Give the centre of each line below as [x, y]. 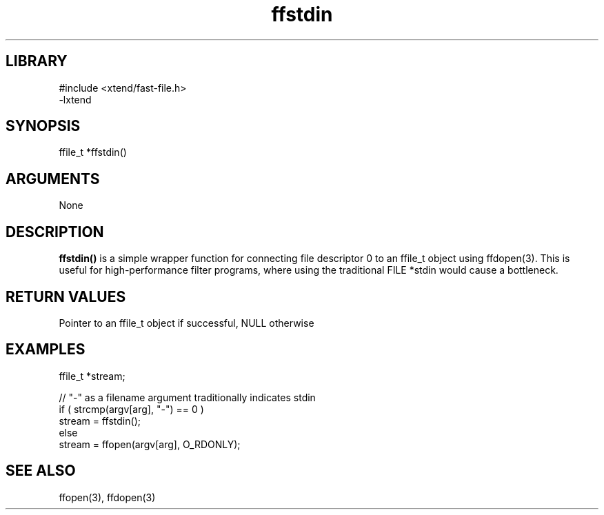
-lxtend [75, 99]
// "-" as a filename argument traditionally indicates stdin [187, 397]
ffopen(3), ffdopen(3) [107, 497]
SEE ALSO [41, 471]
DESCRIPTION [55, 232]
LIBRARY [37, 61]
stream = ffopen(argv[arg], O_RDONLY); [150, 444]
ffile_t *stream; [92, 376]
